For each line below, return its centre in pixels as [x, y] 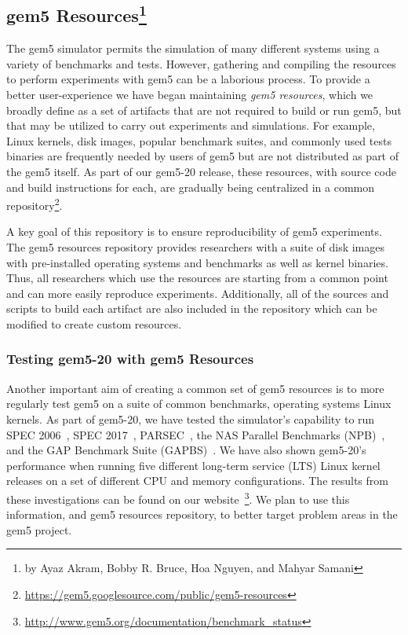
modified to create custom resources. [94, 323]
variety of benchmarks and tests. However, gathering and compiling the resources [201, 63]
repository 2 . [35, 204]
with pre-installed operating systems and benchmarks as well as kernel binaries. [197, 262]
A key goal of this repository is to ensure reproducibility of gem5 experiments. [194, 231]
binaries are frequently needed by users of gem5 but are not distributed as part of [203, 156]
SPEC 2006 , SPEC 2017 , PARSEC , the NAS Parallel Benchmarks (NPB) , [196, 434]
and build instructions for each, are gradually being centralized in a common [190, 187]
